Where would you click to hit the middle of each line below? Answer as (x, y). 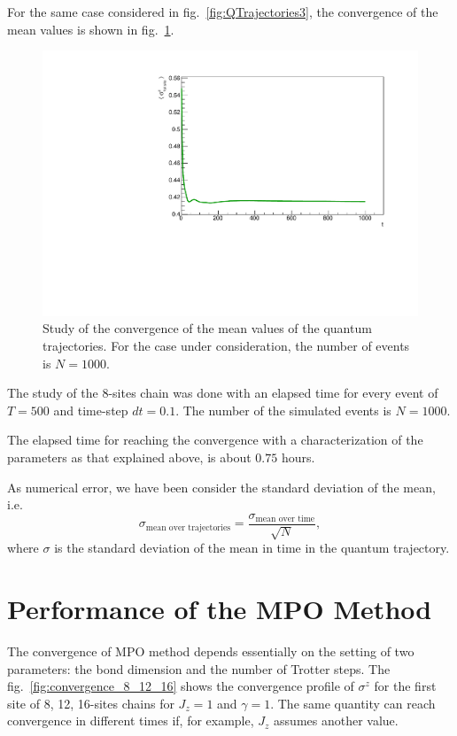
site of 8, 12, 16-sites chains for (91, 703)
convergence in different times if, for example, (131, 721)
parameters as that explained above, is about (129, 457)
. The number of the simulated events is (283, 410)
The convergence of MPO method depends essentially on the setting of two (211, 651)
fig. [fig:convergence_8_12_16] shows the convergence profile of (181, 686)
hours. (298, 457)
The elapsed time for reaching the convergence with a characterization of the (215, 440)
